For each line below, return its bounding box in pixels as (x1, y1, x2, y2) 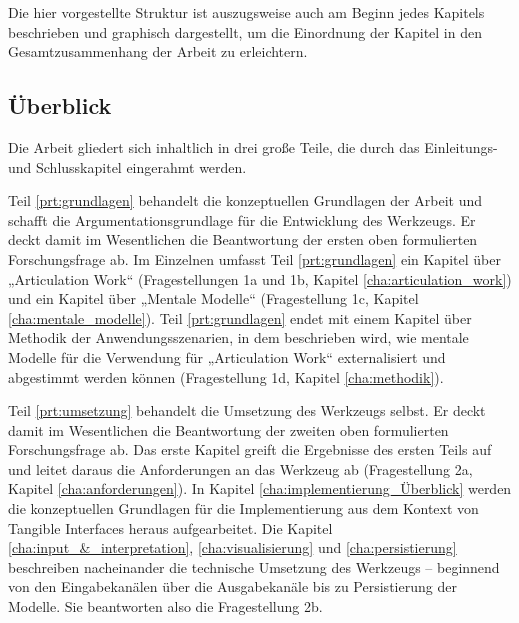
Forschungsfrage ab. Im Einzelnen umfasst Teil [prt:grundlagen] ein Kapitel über (8, 248, 501, 269)
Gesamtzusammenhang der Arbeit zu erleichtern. (8, 41, 308, 62)
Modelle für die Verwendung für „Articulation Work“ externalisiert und (8, 346, 446, 367)
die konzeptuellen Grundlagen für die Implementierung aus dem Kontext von (8, 498, 479, 519)
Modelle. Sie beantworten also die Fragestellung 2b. (8, 596, 323, 617)
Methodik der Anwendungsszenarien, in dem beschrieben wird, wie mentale (8, 327, 469, 348)
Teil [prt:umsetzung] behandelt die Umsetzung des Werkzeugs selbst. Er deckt (8, 400, 486, 421)
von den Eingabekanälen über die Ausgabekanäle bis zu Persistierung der (8, 576, 457, 597)
